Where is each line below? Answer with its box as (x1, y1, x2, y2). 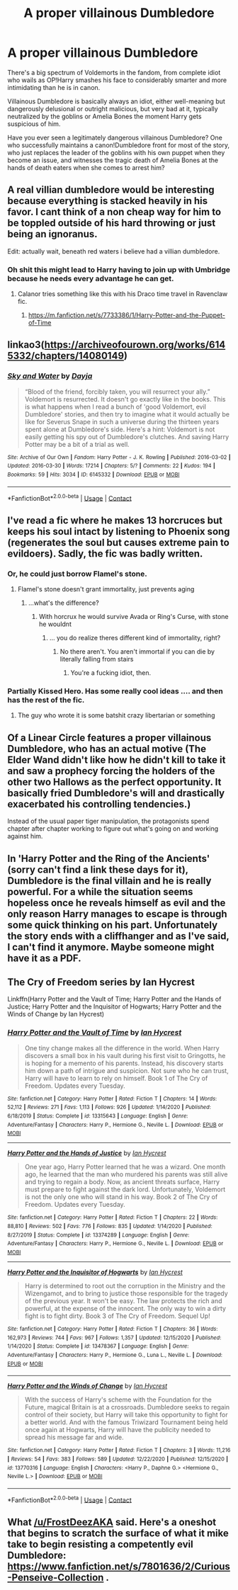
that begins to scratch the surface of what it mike (7, 1527, 229, 1539)
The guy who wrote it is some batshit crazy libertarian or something (17, 711, 215, 720)
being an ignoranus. (7, 228, 98, 240)
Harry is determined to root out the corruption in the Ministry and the (24, 1281, 226, 1290)
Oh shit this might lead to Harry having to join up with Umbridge (7, 264, 230, 274)
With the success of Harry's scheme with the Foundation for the (24, 1395, 212, 1404)
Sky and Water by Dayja (7, 371, 93, 381)
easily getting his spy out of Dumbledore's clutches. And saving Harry (24, 432, 229, 441)
